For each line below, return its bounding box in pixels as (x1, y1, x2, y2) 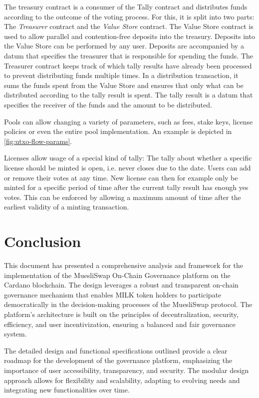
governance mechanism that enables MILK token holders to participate (4, 289, 222, 299)
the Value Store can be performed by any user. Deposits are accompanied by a (4, 40, 244, 51)
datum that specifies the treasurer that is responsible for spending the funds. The (4, 50, 253, 60)
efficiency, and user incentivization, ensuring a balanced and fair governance (4, 318, 236, 329)
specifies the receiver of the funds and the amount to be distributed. (4, 99, 212, 109)
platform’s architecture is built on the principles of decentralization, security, (4, 308, 239, 319)
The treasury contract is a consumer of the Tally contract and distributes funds (4, 1, 248, 11)
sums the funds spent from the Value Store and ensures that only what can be (4, 79, 244, 90)
